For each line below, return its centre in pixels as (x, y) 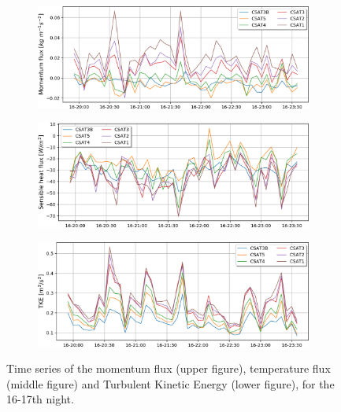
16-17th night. (40, 399)
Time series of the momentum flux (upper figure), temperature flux (169, 368)
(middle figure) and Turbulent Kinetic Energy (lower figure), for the (170, 383)
